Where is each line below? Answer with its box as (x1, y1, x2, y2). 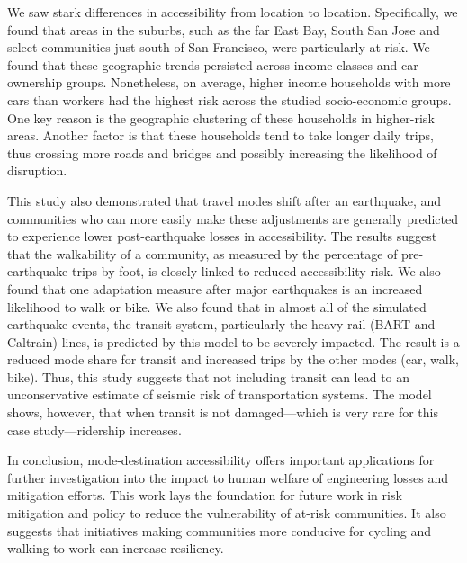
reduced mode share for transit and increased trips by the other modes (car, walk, (7, 350, 459, 369)
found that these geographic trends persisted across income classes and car (7, 55, 418, 74)
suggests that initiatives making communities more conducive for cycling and (7, 521, 432, 540)
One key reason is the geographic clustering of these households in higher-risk (7, 108, 435, 127)
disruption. (7, 161, 67, 180)
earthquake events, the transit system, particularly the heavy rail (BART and (7, 315, 436, 334)
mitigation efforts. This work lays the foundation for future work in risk (7, 486, 402, 505)
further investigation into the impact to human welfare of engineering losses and (7, 468, 449, 487)
